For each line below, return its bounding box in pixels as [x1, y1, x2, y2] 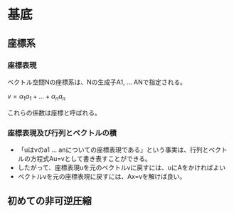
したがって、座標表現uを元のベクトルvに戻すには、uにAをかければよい [17, 163, 226, 172]
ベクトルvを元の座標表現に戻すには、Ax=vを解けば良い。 [17, 172, 186, 180]
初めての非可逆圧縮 [7, 195, 92, 207]
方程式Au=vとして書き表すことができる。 [30, 154, 151, 162]
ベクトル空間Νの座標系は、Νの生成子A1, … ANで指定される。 [7, 78, 187, 86]
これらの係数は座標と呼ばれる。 [7, 108, 101, 117]
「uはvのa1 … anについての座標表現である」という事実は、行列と [17, 145, 209, 154]
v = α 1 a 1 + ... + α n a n [7, 92, 66, 102]
